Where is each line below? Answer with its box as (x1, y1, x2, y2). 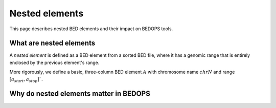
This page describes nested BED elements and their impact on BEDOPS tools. (9, 26, 173, 32)
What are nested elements (9, 39, 96, 48)
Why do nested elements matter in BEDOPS (9, 90, 150, 98)
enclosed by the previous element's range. (9, 59, 100, 66)
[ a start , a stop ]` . (9, 76, 43, 83)
